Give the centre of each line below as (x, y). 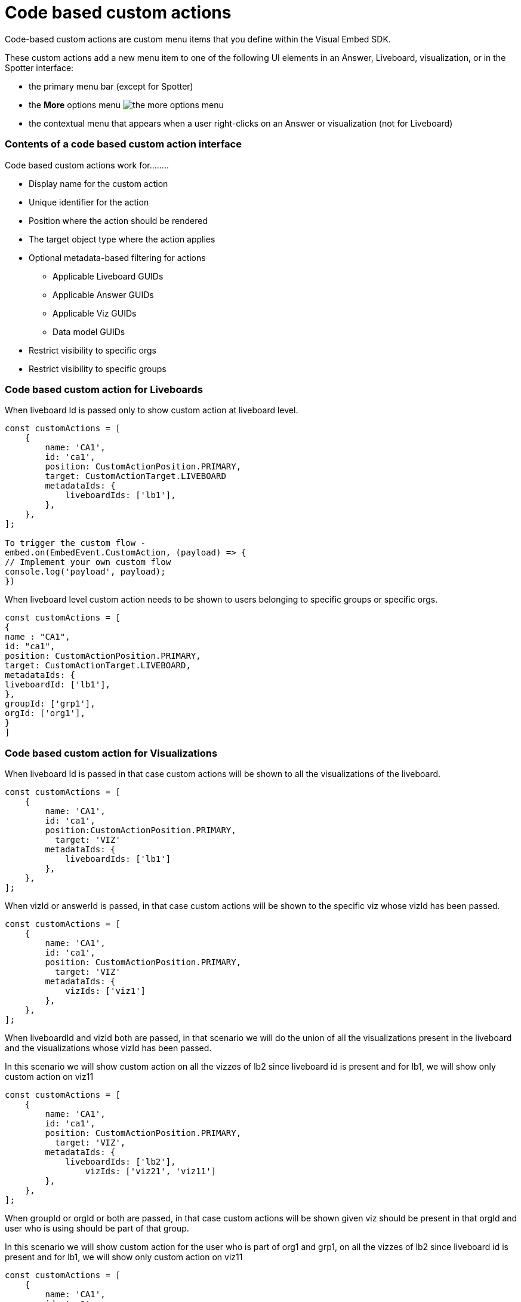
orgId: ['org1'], (45, 713)
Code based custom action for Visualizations (111, 753)
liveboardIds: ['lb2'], (121, 1162)
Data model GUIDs (89, 331)
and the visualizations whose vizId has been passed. (108, 1048)
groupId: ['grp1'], (50, 704)
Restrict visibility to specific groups (98, 369)
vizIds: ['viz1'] (106, 991)
